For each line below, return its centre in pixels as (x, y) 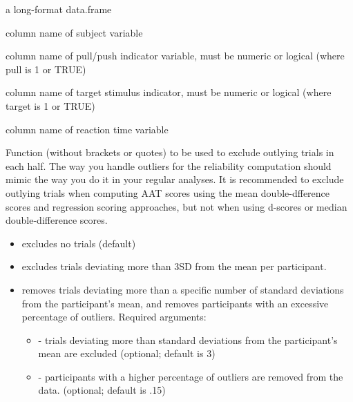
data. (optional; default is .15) (102, 390)
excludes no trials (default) (79, 243)
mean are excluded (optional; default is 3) (127, 353)
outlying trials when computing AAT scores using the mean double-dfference (168, 192)
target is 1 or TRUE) (50, 105)
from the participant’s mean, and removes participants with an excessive (175, 303)
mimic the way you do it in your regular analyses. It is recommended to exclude (175, 179)
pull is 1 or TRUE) (46, 69)
